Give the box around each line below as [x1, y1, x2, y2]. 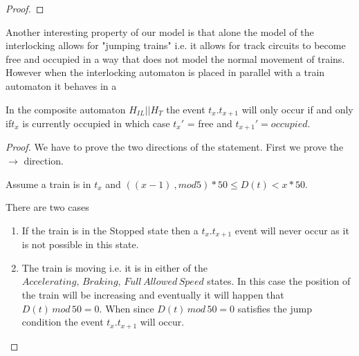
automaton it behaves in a [6, 78, 117, 93]
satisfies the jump [237, 301, 312, 315]
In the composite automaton [6, 102, 126, 116]
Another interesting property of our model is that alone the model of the [6, 24, 314, 39]
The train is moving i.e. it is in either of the [21, 260, 208, 274]
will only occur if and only [241, 102, 353, 116]
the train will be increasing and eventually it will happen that [21, 288, 284, 302]
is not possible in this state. [21, 237, 139, 252]
